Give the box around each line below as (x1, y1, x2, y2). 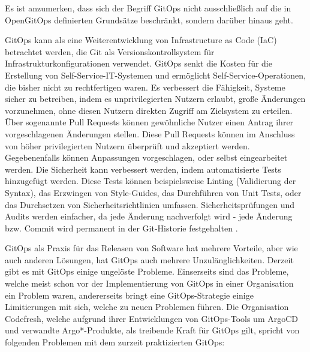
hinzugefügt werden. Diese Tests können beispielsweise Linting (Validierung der (5, 175, 296, 187)
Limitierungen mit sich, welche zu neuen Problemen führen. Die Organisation (5, 300, 289, 313)
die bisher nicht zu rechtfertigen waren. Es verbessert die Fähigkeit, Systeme (5, 80, 285, 93)
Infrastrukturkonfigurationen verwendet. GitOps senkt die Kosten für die (5, 57, 272, 70)
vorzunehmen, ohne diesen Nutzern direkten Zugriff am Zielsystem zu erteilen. (5, 104, 293, 116)
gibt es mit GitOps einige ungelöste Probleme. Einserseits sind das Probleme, (5, 265, 289, 278)
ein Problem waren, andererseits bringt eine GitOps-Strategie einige (5, 288, 254, 301)
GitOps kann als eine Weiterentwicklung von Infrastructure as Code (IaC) (5, 34, 277, 46)
